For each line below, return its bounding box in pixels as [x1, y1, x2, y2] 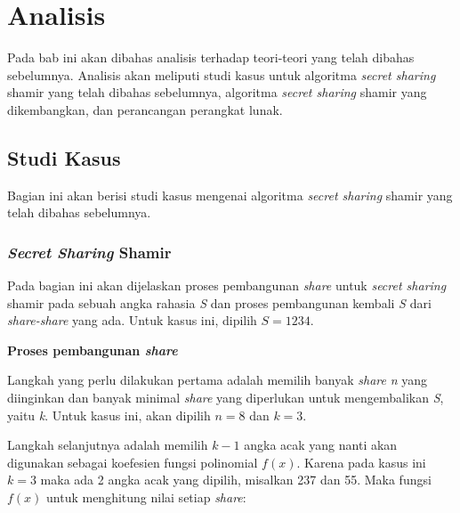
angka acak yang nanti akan [244, 436, 398, 454]
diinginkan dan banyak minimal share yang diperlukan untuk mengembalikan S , [7, 388, 444, 407]
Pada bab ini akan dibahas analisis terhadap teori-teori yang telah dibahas [7, 48, 415, 67]
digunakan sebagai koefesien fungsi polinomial [7, 452, 258, 471]
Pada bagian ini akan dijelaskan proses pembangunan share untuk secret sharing [7, 276, 447, 295]
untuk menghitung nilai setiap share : [46, 488, 246, 507]
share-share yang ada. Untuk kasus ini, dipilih [7, 311, 257, 330]
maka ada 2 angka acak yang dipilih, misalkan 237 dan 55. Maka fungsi [40, 470, 432, 489]
